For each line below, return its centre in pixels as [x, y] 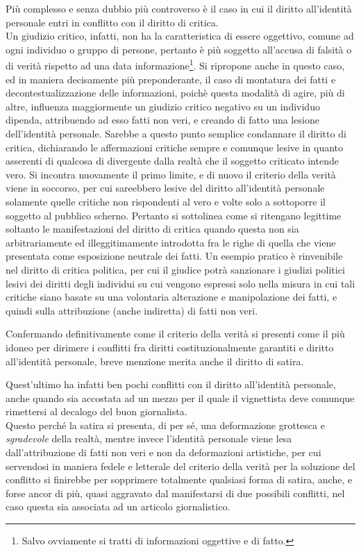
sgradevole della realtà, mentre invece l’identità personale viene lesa [149, 438]
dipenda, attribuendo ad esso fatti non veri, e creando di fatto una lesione [162, 120]
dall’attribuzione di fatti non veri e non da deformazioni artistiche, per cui [163, 452]
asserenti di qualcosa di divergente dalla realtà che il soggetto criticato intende [172, 161]
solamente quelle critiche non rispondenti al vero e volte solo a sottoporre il [166, 201]
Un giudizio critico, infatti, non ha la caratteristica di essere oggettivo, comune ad [180, 36]
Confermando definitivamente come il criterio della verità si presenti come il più [175, 334]
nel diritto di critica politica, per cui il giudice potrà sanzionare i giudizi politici [175, 269]
